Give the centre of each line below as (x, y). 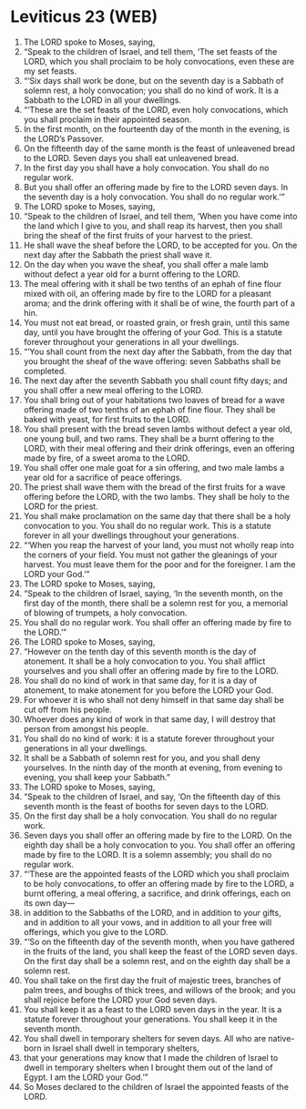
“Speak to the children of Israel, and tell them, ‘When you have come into (160, 216)
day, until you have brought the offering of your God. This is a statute (153, 332)
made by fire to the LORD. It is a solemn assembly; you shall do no (148, 854)
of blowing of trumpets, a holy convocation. (105, 613)
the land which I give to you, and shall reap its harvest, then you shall (153, 226)
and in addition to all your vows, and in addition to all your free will (148, 922)
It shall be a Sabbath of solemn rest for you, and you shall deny (142, 758)
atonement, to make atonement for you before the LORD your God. (148, 690)
